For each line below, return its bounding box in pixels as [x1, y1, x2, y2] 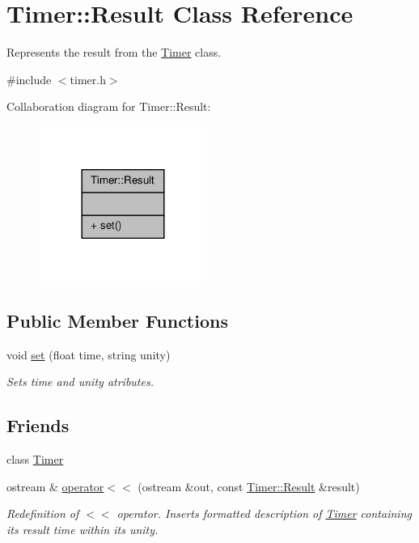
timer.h [70, 70, 106, 87]
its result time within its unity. [6, 520, 159, 537]
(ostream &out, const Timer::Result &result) [138, 477, 360, 494]
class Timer [6, 451, 64, 468]
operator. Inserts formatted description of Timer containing [116, 505, 412, 522]
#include [6, 70, 52, 87]
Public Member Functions [6, 308, 228, 333]
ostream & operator [6, 477, 104, 494]
